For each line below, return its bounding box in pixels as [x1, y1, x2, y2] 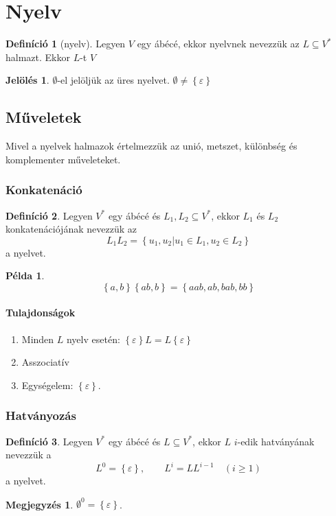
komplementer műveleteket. [5, 152, 121, 166]
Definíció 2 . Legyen [5, 208, 93, 222]
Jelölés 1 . [5, 73, 49, 87]
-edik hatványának [237, 434, 315, 448]
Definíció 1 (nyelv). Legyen [5, 36, 126, 51]
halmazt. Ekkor [5, 49, 70, 64]
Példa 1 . [5, 268, 45, 283]
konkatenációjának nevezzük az [5, 222, 137, 236]
